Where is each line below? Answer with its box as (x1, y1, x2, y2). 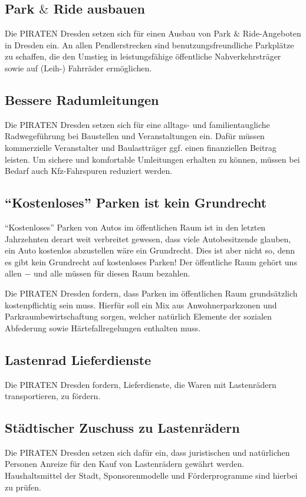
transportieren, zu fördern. (5, 390, 101, 402)
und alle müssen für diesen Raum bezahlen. (34, 267, 190, 279)
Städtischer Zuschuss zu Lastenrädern (5, 419, 240, 437)
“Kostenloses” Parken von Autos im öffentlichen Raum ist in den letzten (5, 220, 266, 233)
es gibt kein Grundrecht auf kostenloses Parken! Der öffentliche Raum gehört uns (5, 255, 297, 268)
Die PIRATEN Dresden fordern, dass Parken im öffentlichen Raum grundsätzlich (5, 287, 298, 299)
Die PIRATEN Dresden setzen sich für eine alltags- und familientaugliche (5, 118, 270, 130)
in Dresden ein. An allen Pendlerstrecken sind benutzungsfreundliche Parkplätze (5, 38, 294, 51)
